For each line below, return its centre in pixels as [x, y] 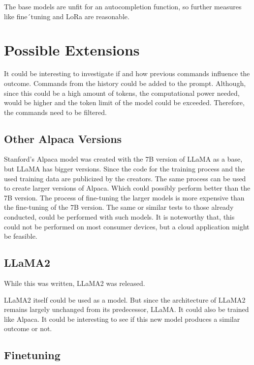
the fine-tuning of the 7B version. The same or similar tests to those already [119, 207]
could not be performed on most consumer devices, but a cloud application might [127, 226]
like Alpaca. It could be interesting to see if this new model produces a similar [122, 319]
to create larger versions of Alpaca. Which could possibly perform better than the [127, 188]
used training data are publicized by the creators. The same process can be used [125, 178]
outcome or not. [28, 328]
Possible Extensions [72, 50]
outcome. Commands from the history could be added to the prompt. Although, [125, 83]
